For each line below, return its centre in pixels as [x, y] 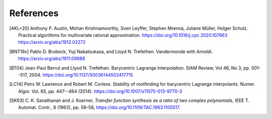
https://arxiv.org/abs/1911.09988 [52, 58]
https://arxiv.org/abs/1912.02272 [52, 42]
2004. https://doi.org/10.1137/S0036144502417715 [81, 75]
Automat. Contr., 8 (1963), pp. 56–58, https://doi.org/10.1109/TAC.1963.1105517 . [99, 107]
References [34, 13]
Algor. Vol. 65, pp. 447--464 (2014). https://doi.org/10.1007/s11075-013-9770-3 [100, 91]
